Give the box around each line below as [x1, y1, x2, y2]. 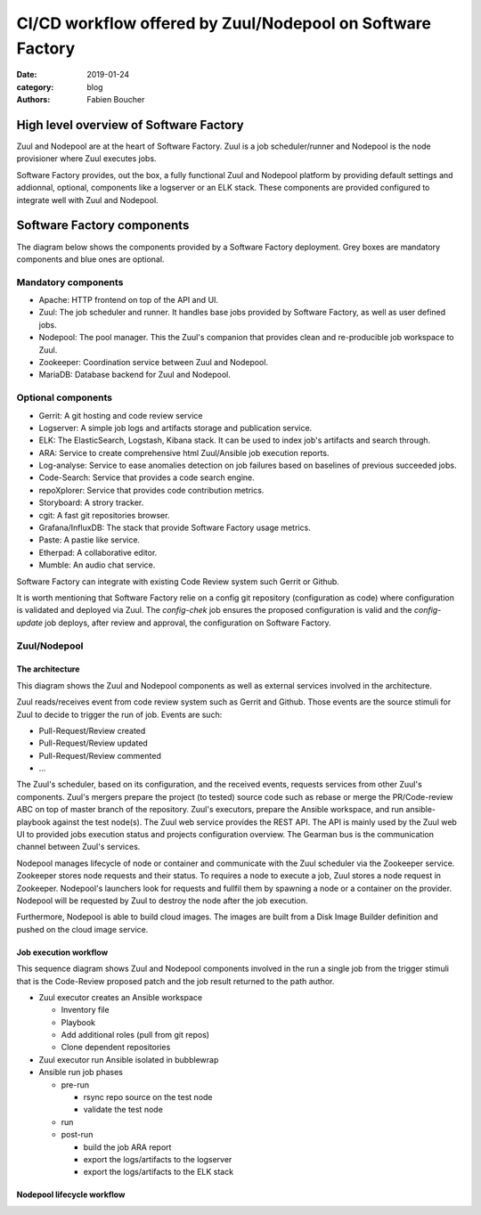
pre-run [61, 1079, 90, 1090]
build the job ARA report [83, 1141, 172, 1153]
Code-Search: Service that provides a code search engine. [38, 472, 256, 483]
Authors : [16, 94, 51, 105]
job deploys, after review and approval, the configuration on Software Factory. [45, 617, 331, 628]
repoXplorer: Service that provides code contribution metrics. [38, 485, 265, 495]
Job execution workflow [16, 947, 109, 958]
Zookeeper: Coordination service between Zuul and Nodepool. [38, 356, 269, 367]
